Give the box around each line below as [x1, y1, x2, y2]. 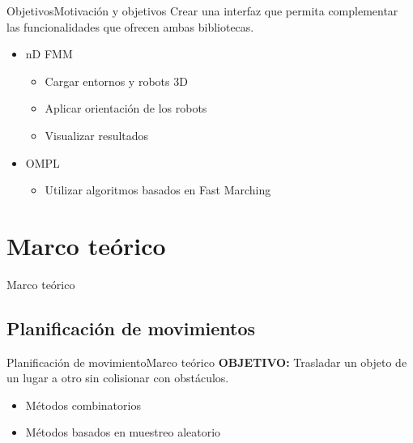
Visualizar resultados [45, 126, 149, 143]
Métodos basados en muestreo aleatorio [25, 424, 221, 441]
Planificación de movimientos [6, 315, 256, 340]
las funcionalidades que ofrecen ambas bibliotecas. [6, 18, 254, 35]
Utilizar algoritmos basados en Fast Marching [45, 181, 271, 198]
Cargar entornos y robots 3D [45, 72, 188, 89]
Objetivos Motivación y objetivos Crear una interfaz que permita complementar [6, 2, 398, 19]
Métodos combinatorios [25, 396, 141, 413]
